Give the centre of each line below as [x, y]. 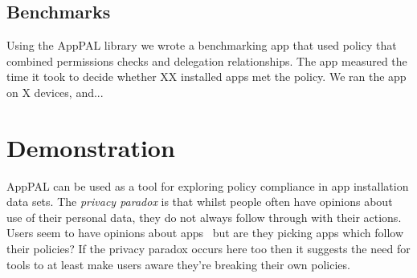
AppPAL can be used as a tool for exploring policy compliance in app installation [208, 185]
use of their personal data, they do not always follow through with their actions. [204, 217]
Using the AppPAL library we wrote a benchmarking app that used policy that [202, 45]
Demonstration [91, 147]
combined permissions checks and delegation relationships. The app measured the [207, 60]
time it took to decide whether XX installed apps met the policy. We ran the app [206, 77]
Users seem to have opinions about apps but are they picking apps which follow [205, 233]
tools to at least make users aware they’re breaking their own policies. [178, 264]
